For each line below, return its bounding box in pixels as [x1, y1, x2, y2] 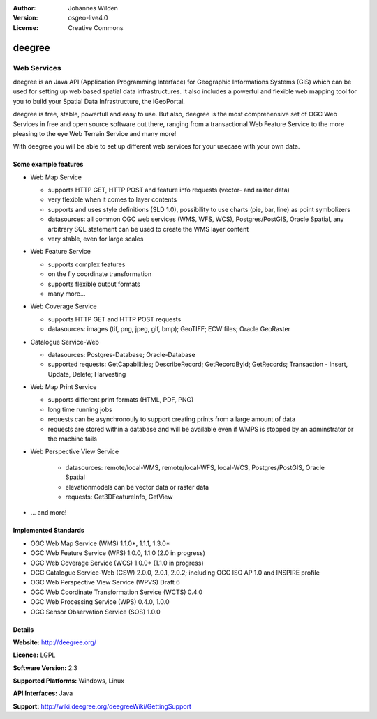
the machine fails [47, 434, 98, 443]
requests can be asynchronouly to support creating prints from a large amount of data [47, 415, 296, 423]
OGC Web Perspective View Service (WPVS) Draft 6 [30, 578, 181, 586]
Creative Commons [68, 23, 124, 31]
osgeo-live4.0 [68, 14, 108, 22]
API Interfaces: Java [13, 689, 73, 697]
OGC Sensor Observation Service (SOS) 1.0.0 [30, 607, 161, 616]
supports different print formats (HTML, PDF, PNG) [47, 395, 194, 404]
